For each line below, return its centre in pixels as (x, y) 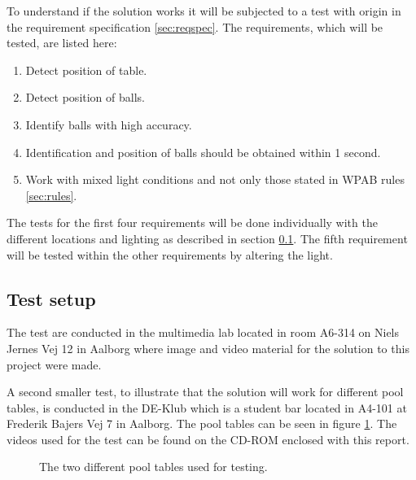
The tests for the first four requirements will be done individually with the (192, 223)
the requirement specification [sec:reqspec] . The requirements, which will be (195, 26)
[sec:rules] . (51, 195)
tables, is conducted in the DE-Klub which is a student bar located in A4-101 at (207, 407)
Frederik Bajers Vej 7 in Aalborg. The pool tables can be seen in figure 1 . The (202, 423)
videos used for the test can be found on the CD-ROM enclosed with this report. (208, 439)
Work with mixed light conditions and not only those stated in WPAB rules (215, 179)
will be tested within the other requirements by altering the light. (170, 254)
